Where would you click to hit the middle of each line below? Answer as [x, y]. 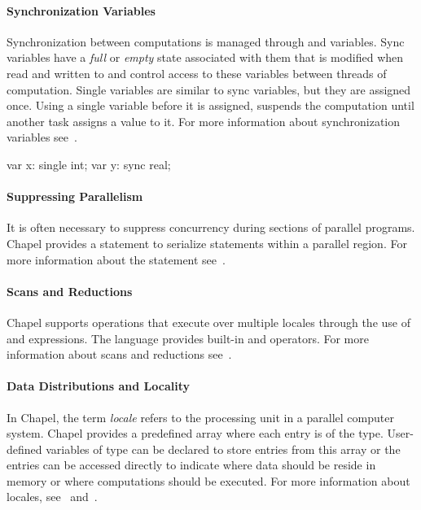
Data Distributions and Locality [98, 386]
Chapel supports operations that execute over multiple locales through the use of [208, 322]
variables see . [42, 137]
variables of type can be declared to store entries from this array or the [223, 449]
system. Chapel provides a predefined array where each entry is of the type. [195, 433]
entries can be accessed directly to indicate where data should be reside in [191, 465]
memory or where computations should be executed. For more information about [208, 480]
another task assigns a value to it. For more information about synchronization [204, 121]
